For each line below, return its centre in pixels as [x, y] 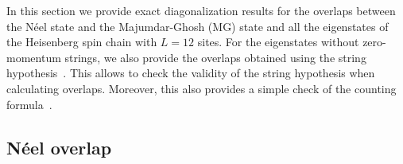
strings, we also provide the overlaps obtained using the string [215, 57]
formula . [29, 104]
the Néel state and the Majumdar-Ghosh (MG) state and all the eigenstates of [198, 26]
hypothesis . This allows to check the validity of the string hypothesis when [191, 73]
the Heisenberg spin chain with [82, 42]
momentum [34, 57]
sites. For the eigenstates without [278, 42]
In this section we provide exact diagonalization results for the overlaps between [201, 10]
